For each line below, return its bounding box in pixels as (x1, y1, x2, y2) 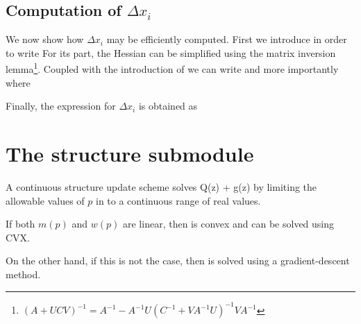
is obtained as (138, 99, 198, 113)
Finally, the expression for (6, 99, 116, 113)
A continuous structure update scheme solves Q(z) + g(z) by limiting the (6, 179, 317, 194)
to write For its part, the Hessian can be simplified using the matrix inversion (6, 45, 336, 60)
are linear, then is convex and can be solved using (123, 216, 335, 231)
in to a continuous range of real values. (96, 193, 261, 207)
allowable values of (6, 193, 85, 207)
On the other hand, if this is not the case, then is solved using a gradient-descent (6, 253, 350, 268)
